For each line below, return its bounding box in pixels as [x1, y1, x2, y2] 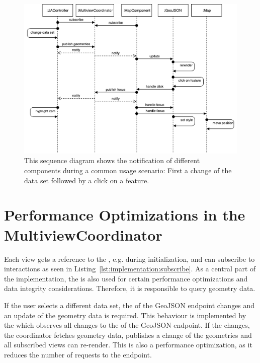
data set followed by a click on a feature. [24, 175, 149, 185]
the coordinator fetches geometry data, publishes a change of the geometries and [4, 329, 252, 340]
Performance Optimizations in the [4, 204, 245, 225]
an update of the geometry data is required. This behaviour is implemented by [4, 310, 246, 320]
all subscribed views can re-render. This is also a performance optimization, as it [4, 339, 252, 350]
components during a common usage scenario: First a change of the [24, 165, 232, 176]
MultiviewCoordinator [4, 224, 162, 245]
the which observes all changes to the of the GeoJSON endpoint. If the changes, [4, 320, 250, 330]
